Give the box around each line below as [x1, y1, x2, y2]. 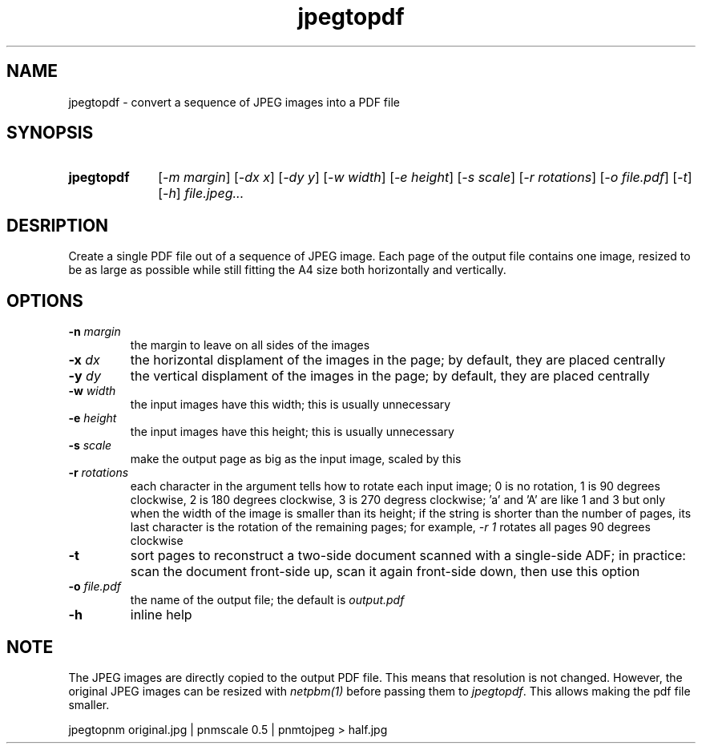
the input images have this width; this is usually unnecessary [130, 397, 451, 412]
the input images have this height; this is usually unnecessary [130, 425, 454, 439]
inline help [130, 607, 192, 623]
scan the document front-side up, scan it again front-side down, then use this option [130, 563, 640, 580]
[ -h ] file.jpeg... [158, 185, 244, 202]
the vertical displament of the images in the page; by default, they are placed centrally [130, 368, 650, 385]
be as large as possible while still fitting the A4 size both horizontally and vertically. [68, 263, 506, 277]
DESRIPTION [6, 215, 109, 236]
